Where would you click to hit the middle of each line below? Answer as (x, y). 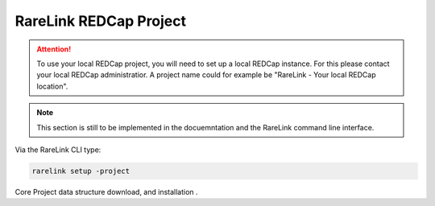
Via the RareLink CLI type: (58, 150)
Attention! (54, 49)
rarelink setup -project (81, 171)
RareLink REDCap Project (101, 21)
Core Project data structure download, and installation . (106, 192)
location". (52, 86)
